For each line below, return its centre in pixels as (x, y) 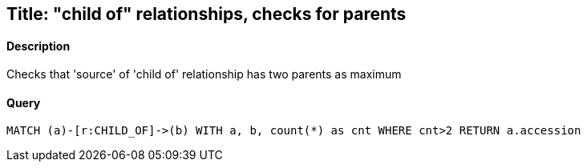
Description (38, 46)
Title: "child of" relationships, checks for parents (206, 14)
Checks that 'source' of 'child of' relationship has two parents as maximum (204, 74)
